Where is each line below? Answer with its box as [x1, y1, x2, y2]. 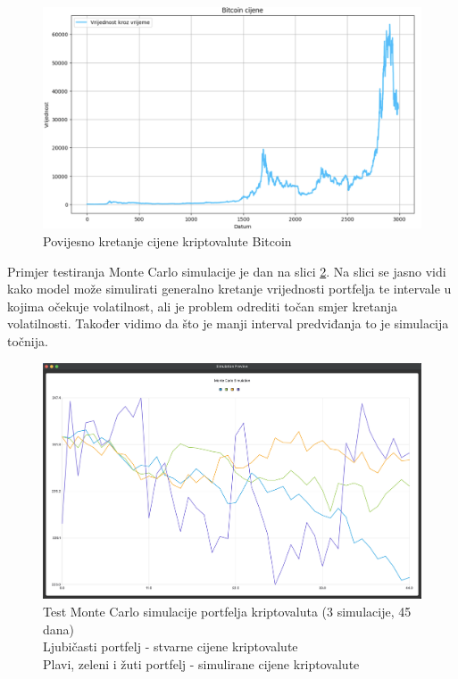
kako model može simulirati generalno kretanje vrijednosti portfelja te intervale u [7, 279, 452, 298]
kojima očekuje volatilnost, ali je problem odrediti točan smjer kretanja [7, 296, 398, 315]
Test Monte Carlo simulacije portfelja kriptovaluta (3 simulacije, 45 [43, 602, 412, 621]
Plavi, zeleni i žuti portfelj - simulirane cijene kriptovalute [43, 654, 360, 673]
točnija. [7, 332, 48, 350]
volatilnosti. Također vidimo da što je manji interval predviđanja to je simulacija [7, 314, 449, 333]
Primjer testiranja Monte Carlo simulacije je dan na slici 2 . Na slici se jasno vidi [7, 261, 446, 280]
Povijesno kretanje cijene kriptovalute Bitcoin [43, 232, 292, 251]
